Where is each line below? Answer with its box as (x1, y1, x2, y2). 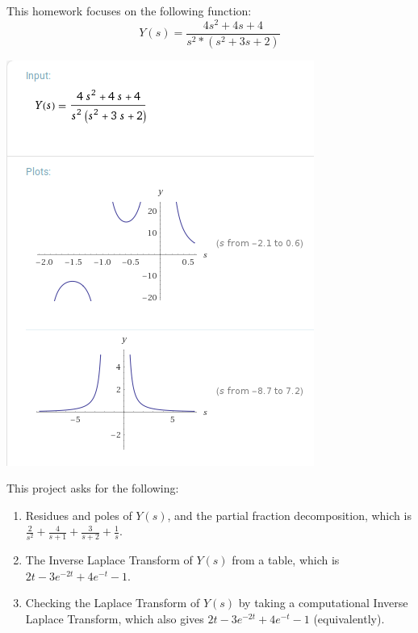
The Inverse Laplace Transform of (25, 551, 193, 568)
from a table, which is (232, 551, 340, 568)
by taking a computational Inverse (238, 594, 408, 611)
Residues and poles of (25, 506, 132, 523)
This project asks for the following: (6, 480, 179, 497)
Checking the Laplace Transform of (25, 594, 200, 611)
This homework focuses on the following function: (6, 2, 252, 19)
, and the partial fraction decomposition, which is (167, 506, 412, 523)
